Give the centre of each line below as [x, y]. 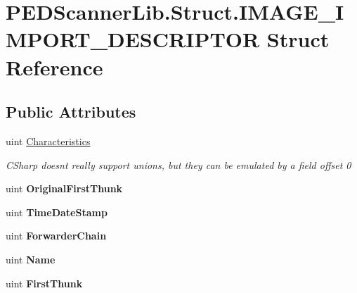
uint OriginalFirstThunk [64, 188]
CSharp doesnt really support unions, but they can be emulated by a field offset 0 [178, 164]
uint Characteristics [48, 141]
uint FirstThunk [44, 283]
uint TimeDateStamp [57, 212]
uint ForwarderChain [56, 236]
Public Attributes [71, 112]
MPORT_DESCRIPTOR [133, 39]
